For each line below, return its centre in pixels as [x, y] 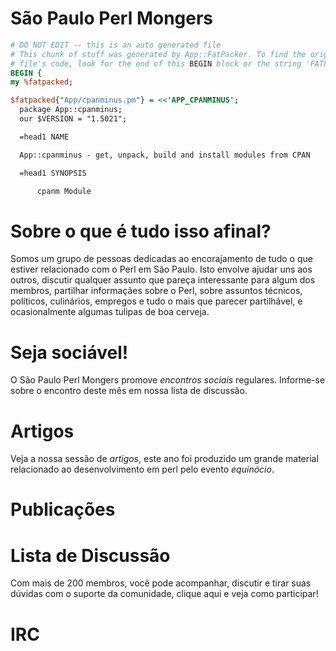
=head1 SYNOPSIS [53, 173]
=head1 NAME [44, 137]
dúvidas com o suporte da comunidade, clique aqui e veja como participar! [164, 594]
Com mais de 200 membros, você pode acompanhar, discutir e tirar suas [161, 583]
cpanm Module [64, 191]
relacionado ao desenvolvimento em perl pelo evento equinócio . [142, 469]
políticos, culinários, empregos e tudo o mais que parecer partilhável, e [156, 301]
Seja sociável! [69, 352]
